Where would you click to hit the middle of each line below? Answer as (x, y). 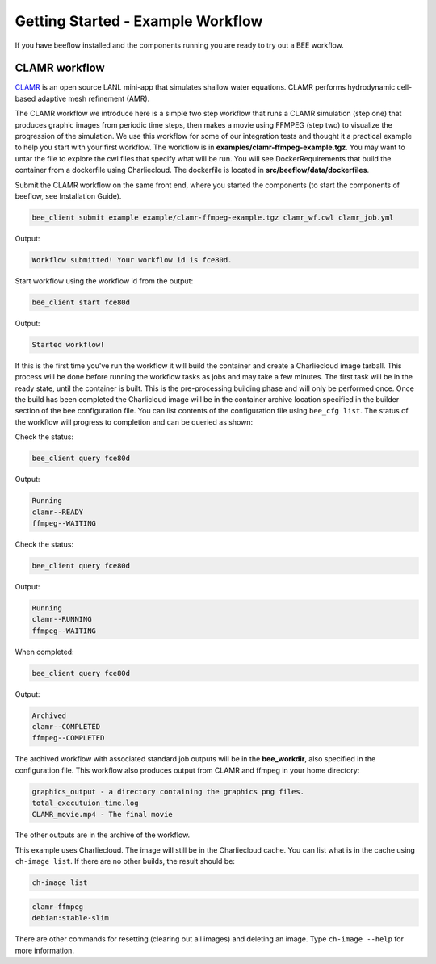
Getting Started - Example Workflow (139, 21)
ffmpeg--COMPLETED (68, 738)
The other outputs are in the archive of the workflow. (103, 835)
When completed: (44, 652)
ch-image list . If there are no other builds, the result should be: (125, 861)
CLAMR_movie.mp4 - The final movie (102, 814)
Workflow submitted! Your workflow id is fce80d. (132, 260)
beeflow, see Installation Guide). (68, 196)
